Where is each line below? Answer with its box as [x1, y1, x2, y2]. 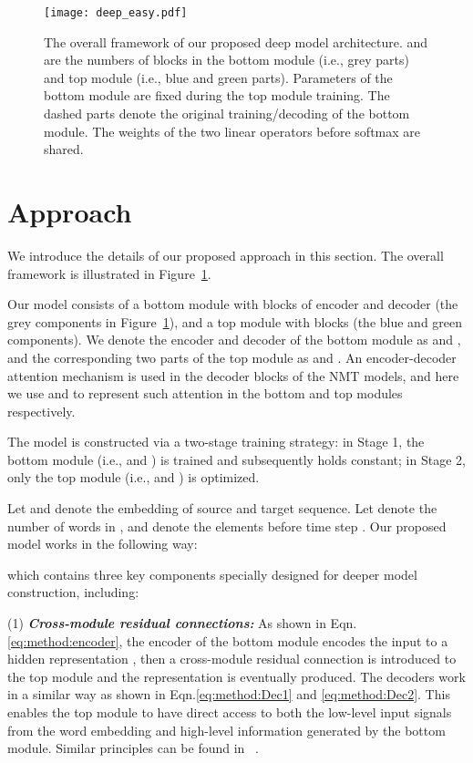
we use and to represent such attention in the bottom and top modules [7, 384, 403, 403]
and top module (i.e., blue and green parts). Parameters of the [44, 67, 393, 87]
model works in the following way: [7, 534, 198, 553]
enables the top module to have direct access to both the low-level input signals [7, 703, 452, 721]
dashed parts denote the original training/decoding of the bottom [44, 104, 410, 123]
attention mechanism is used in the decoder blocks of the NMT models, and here [7, 366, 459, 385]
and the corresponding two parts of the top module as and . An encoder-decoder [7, 347, 457, 366]
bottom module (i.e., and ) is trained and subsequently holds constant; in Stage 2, [7, 449, 466, 469]
